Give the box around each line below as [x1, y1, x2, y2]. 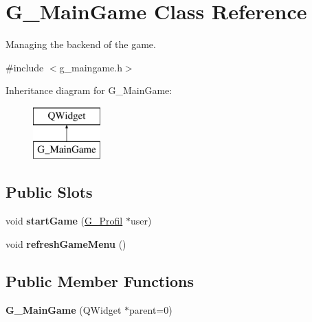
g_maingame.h [59, 60, 122, 74]
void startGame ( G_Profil [5, 214, 123, 228]
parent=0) [129, 302, 172, 317]
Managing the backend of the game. [5, 37, 156, 51]
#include [5, 60, 44, 74]
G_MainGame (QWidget [5, 302, 122, 317]
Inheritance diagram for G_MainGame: [5, 83, 172, 97]
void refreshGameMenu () [5, 236, 126, 251]
